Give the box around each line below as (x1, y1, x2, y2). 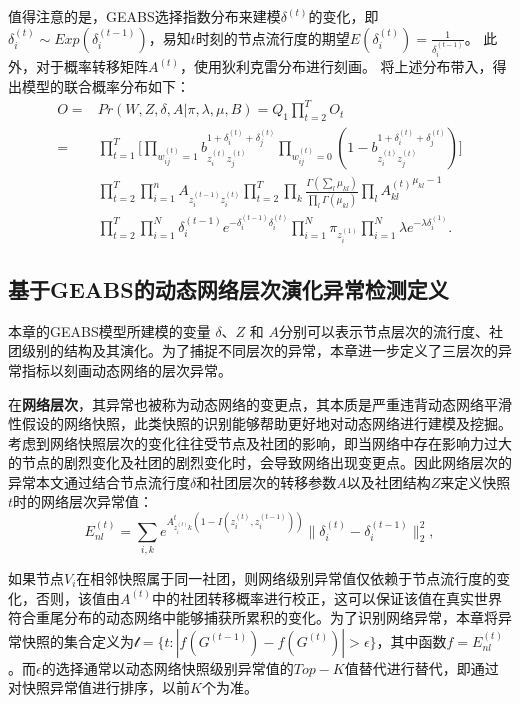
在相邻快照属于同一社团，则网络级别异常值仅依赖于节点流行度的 (76, 567, 497, 588)
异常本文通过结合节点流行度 (8, 471, 190, 492)
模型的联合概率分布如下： (21, 76, 190, 97)
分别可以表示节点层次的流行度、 (279, 320, 489, 341)
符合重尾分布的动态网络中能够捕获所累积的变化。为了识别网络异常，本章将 (8, 607, 498, 628)
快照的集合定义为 (21, 630, 134, 651)
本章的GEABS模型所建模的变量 (8, 320, 211, 341)
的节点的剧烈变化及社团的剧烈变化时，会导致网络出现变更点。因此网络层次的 (8, 452, 512, 473)
